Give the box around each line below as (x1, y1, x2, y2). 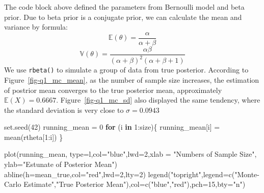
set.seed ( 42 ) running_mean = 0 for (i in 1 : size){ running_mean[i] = (4, 122, 220, 132)
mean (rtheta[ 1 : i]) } (4, 131, 63, 142)
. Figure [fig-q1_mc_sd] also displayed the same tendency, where (56, 94, 260, 105)
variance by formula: (4, 21, 68, 32)
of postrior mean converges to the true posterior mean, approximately (4, 84, 222, 95)
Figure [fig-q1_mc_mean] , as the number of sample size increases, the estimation (4, 74, 259, 85)
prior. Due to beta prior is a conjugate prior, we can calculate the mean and (4, 11, 242, 22)
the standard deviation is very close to (4, 104, 124, 115)
